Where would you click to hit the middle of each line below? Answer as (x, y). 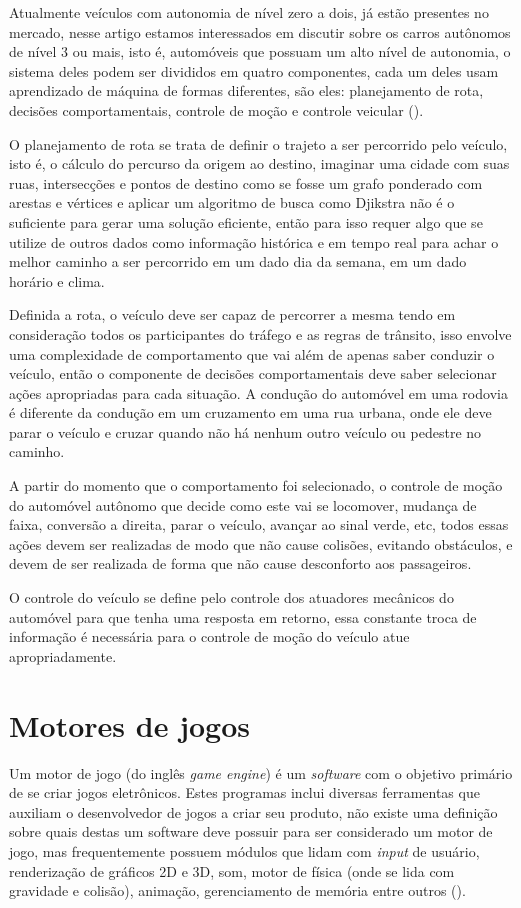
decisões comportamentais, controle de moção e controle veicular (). (216, 109)
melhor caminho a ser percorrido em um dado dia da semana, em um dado (238, 261)
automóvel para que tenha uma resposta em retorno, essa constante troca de (243, 616)
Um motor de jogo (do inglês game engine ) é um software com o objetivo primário (261, 772)
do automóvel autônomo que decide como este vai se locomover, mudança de (243, 504)
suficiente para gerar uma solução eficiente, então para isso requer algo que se (246, 221)
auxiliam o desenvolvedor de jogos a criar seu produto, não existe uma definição (253, 811)
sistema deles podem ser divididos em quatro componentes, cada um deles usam (254, 70)
